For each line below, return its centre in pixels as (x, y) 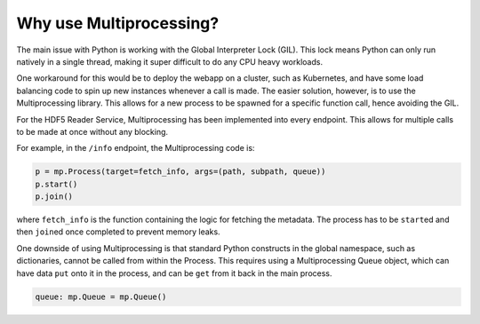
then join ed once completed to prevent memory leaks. (119, 232)
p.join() (54, 197)
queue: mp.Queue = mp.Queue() (101, 296)
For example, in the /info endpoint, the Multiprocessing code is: (136, 148)
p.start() (56, 184)
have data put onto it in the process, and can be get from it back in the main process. (174, 273)
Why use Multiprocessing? (118, 23)
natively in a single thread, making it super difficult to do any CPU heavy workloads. (170, 61)
